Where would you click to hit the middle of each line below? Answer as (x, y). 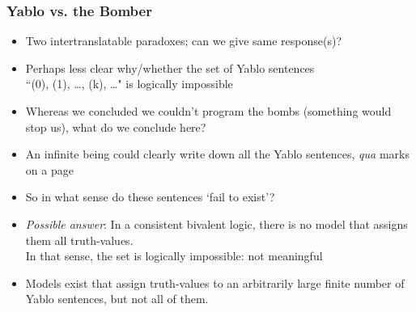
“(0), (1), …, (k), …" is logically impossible (129, 84)
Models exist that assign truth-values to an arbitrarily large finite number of (215, 282)
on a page (49, 169)
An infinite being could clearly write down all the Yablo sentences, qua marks (217, 154)
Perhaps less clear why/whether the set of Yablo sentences (170, 67)
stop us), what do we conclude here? (116, 126)
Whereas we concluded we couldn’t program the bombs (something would (208, 111)
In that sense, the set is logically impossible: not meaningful (174, 256)
